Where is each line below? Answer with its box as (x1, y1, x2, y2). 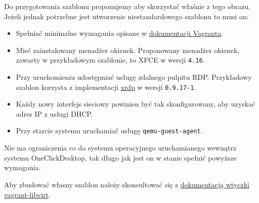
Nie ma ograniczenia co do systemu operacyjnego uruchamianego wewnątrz (4, 142, 237, 153)
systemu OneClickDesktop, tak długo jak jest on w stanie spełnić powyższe (4, 152, 237, 163)
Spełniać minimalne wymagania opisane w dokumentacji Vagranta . (16, 28, 224, 38)
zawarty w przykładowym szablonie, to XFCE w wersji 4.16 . (16, 55, 205, 65)
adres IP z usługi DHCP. (16, 108, 93, 119)
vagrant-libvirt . (4, 189, 51, 199)
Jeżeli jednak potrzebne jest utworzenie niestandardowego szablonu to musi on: (4, 11, 249, 21)
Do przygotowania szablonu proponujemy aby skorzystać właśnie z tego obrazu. (4, 1, 251, 11)
